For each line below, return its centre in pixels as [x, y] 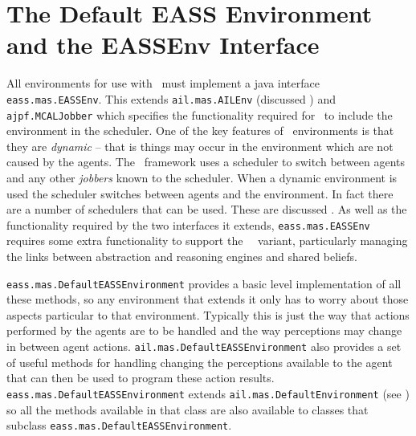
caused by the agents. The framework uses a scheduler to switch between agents [206, 162]
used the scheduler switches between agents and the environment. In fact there [200, 193]
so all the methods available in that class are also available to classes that [188, 409]
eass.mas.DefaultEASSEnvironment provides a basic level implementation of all [204, 283]
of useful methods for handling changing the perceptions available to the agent [200, 362]
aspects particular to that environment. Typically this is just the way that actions [208, 314]
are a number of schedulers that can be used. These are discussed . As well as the [207, 209]
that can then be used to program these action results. [141, 378]
